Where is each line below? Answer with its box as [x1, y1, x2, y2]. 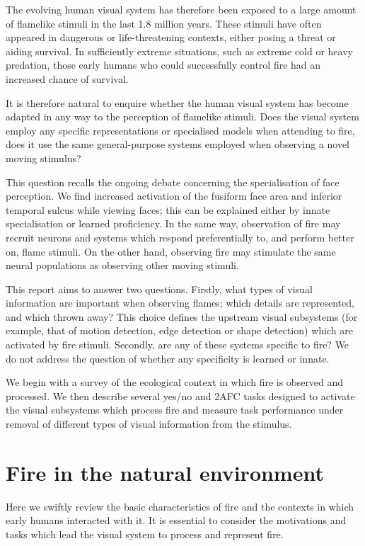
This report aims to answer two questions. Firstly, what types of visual [6, 281, 313, 296]
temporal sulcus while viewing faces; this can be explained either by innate [6, 202, 330, 217]
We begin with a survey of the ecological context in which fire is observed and [6, 375, 344, 389]
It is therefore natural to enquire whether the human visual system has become [6, 95, 349, 110]
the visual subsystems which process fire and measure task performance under [6, 402, 344, 417]
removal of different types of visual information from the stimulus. [6, 416, 292, 431]
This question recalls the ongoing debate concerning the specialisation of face [6, 174, 340, 189]
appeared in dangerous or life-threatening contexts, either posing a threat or [6, 30, 336, 45]
